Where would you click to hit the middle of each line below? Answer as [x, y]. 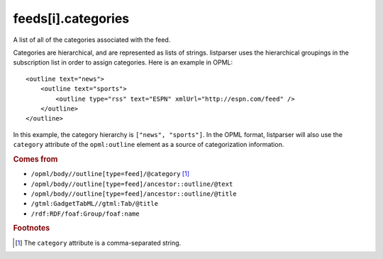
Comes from [35, 159]
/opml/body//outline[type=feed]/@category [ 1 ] [110, 174]
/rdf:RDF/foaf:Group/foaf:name [85, 214]
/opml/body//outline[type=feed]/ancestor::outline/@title [134, 194]
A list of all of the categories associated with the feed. [92, 40]
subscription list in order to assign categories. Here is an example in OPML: [123, 62]
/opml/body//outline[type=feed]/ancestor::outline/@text [132, 184]
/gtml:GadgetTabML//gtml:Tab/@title [95, 204]
